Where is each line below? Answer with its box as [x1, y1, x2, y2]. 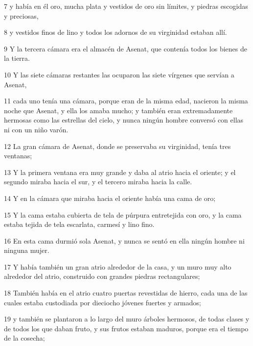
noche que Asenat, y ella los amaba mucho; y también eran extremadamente [4, 105, 233, 115]
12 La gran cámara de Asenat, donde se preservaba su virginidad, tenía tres [4, 141, 231, 151]
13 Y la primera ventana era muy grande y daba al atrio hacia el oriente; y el [4, 167, 236, 177]
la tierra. [4, 53, 30, 63]
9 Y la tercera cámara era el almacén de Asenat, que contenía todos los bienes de [4, 43, 247, 53]
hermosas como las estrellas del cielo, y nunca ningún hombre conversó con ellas [4, 115, 244, 125]
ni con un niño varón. [4, 124, 69, 134]
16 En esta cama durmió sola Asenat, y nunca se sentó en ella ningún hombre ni [4, 235, 245, 246]
